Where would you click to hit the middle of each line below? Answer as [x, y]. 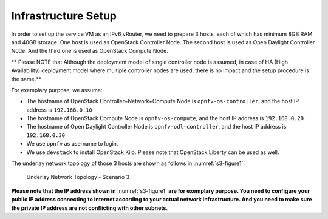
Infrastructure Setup [64, 16]
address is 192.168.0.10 [59, 110]
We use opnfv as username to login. [72, 144]
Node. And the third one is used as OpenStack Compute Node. [90, 51]
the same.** [26, 79]
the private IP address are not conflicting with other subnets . [90, 208]
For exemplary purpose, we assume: [57, 90]
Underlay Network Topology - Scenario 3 [78, 177]
